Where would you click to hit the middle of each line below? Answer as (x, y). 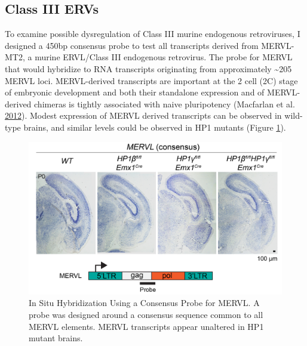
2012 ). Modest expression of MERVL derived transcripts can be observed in (143, 115)
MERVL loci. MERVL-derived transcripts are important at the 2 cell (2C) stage (151, 80)
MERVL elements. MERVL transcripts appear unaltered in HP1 (146, 326)
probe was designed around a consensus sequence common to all (146, 315)
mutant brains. (56, 338)
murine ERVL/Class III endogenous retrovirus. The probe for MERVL (164, 57)
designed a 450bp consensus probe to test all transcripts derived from (132, 45)
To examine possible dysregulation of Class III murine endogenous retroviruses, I (153, 34)
